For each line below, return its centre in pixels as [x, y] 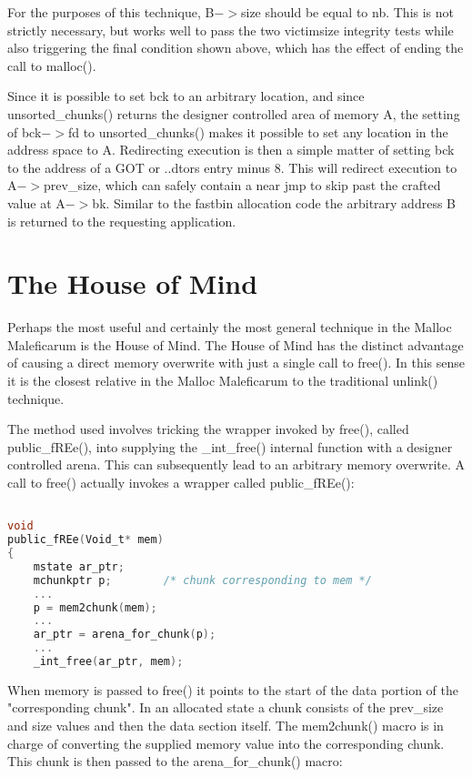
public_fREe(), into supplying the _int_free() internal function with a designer [230, 446]
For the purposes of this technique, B [111, 12]
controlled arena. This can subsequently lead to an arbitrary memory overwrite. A [236, 464]
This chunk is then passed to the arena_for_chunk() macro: [175, 761]
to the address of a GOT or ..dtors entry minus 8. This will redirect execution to [232, 167]
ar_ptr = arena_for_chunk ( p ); [125, 635]
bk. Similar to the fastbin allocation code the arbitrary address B [274, 202]
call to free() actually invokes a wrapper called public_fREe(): [181, 482]
